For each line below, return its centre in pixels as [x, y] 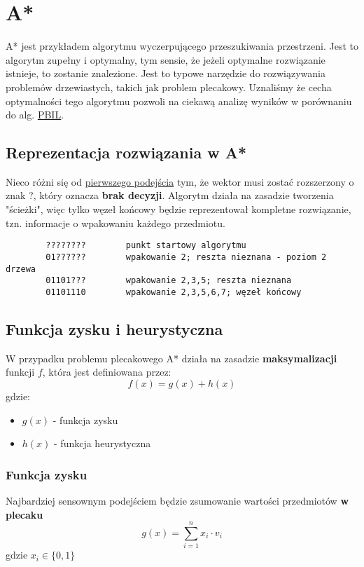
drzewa [21, 269]
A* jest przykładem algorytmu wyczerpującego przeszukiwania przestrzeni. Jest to [182, 46]
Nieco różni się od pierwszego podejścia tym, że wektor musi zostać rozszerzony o [180, 181]
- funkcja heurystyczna [103, 443]
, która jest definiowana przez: [107, 372]
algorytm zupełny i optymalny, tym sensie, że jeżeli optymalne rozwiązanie [166, 59]
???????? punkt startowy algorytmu [146, 246]
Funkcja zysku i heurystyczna [114, 328]
